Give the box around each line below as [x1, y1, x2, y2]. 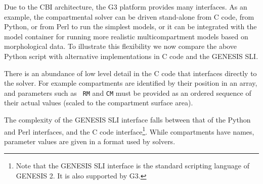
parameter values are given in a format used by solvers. [4, 136, 176, 146]
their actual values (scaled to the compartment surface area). [4, 97, 193, 108]
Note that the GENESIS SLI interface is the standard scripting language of [16, 160, 249, 171]
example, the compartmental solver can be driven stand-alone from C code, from [4, 11, 254, 22]
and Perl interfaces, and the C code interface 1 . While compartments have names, [4, 125, 254, 137]
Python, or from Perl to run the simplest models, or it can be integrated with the [4, 21, 257, 32]
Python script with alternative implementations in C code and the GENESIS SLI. [4, 50, 258, 61]
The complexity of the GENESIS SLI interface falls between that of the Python [4, 114, 251, 125]
